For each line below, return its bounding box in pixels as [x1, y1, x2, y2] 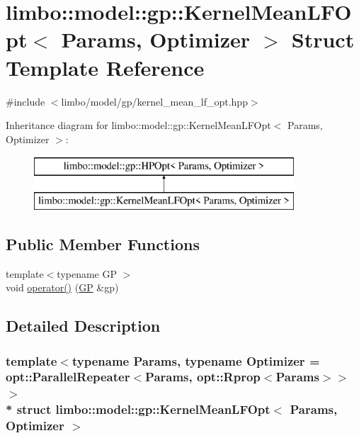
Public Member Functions [6, 232, 200, 254]
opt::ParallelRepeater [6, 368, 130, 386]
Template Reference [6, 52, 205, 82]
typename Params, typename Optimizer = [72, 352, 320, 369]
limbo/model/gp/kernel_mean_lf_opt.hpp [61, 94, 248, 108]
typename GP [57, 266, 118, 281]
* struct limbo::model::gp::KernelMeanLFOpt [6, 400, 270, 418]
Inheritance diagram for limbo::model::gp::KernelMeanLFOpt [6, 118, 271, 133]
